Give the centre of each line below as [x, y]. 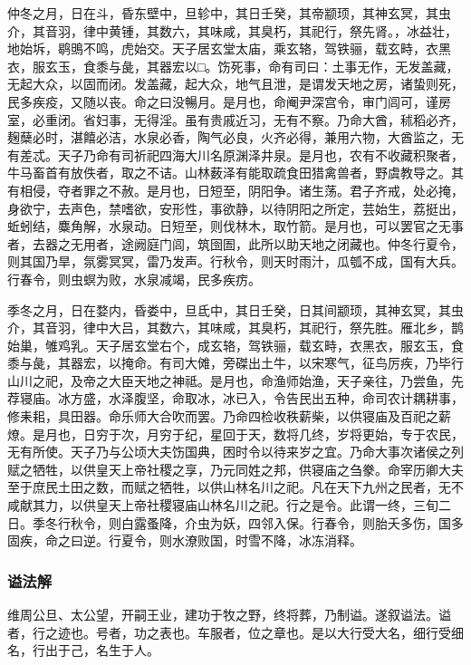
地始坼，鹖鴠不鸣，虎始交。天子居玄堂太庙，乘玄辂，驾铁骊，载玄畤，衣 [223, 48]
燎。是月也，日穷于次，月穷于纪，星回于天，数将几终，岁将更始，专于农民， [235, 434]
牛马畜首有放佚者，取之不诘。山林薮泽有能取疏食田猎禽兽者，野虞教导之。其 [235, 173]
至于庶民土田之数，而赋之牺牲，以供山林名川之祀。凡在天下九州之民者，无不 [235, 487]
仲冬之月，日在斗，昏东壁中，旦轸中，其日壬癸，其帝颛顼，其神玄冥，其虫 [229, 13]
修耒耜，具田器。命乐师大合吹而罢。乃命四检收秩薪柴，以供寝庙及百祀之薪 [229, 416]
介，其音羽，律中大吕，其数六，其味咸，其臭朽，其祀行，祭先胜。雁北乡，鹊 [235, 328]
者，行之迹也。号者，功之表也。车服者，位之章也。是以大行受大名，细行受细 [235, 632]
